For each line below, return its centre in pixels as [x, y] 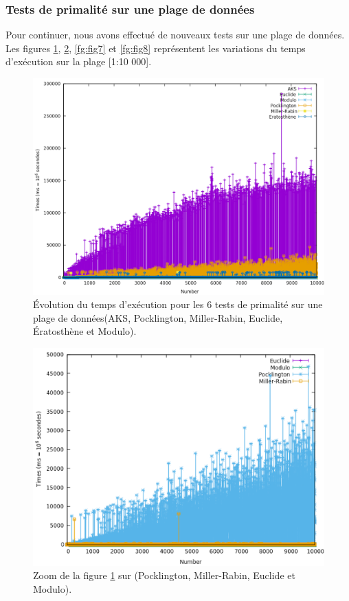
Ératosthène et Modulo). [85, 331]
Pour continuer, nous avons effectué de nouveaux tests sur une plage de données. [175, 35]
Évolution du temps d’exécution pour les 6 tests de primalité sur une [178, 304]
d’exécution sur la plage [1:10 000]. [79, 61]
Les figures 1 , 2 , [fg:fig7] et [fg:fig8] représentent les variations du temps [156, 48]
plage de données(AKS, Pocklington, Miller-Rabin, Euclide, [158, 317]
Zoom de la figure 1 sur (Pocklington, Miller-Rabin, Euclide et [164, 575]
